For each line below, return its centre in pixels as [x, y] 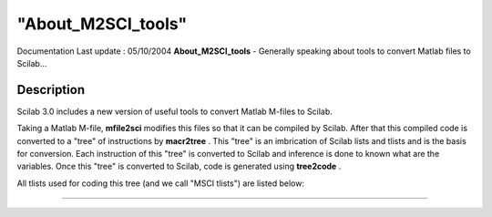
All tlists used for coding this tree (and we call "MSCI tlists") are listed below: [161, 183]
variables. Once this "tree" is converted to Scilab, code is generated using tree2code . [179, 166]
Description [51, 90]
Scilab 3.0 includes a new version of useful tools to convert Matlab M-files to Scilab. [174, 111]
